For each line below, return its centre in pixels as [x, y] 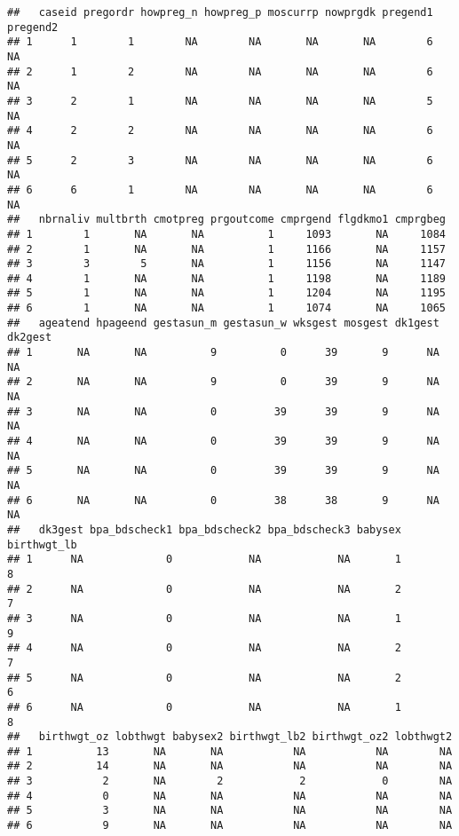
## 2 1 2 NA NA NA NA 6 [220, 71]
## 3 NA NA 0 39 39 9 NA [223, 411]
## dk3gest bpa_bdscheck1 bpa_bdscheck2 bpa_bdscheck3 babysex [204, 529]
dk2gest [30, 338]
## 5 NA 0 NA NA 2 [204, 678]
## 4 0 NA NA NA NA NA [230, 796]
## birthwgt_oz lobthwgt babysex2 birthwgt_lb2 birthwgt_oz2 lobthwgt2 [230, 737]
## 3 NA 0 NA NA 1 [204, 618]
